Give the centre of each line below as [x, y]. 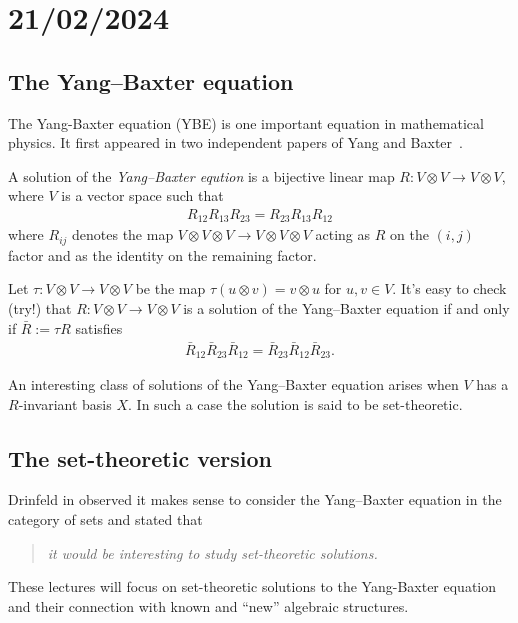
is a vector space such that [142, 195]
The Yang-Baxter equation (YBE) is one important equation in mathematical [246, 122]
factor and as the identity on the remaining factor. [162, 254]
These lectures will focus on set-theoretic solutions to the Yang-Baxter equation [252, 586]
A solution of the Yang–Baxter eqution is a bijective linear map [201, 175]
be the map [170, 288]
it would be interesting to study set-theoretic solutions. [212, 552]
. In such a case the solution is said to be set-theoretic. [295, 403]
